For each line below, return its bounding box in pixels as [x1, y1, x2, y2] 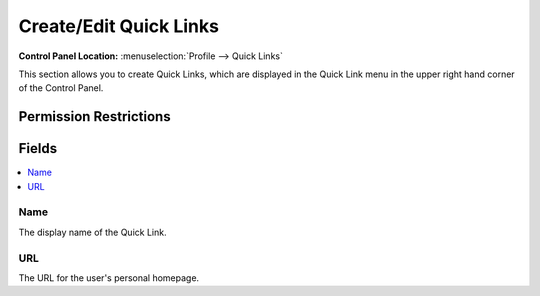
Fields [18, 140, 58, 157]
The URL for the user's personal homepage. [18, 271, 200, 284]
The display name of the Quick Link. [18, 226, 167, 238]
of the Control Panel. [18, 82, 104, 94]
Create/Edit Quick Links [18, 15, 220, 37]
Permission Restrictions [18, 108, 171, 125]
